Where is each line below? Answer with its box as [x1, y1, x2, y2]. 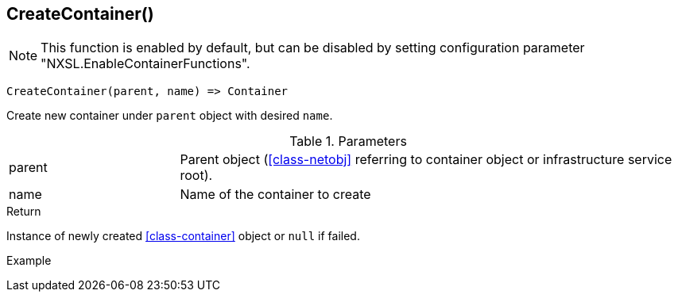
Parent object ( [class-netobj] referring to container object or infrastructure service [180, 151, 672, 168]
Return [6, 204, 41, 219]
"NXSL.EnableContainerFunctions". [41, 55, 250, 72]
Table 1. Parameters [289, 133, 407, 150]
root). [180, 167, 213, 184]
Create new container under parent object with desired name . [6, 109, 333, 123]
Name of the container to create [180, 186, 371, 203]
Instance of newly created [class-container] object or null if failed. [6, 229, 360, 243]
